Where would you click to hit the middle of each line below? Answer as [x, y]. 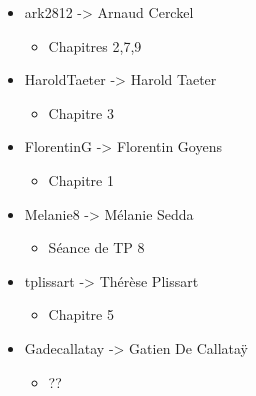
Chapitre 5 [81, 314]
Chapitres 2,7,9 [95, 45]
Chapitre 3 [81, 112]
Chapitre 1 [81, 179]
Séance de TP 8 [96, 247]
